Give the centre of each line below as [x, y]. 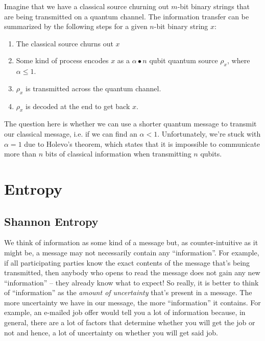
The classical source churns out [65, 43]
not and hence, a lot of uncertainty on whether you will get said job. [111, 332]
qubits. [211, 154]
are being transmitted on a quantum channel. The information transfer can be [127, 16]
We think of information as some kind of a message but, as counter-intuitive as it [131, 242]
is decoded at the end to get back [78, 106]
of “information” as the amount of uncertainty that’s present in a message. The [128, 292]
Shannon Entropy [51, 221]
